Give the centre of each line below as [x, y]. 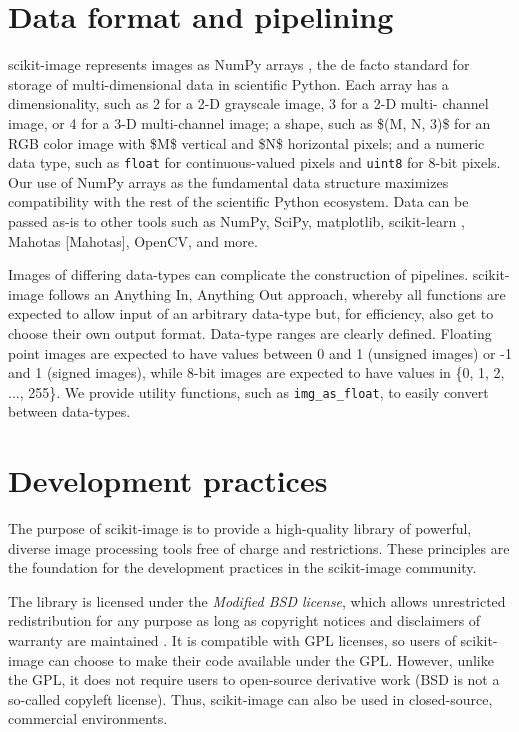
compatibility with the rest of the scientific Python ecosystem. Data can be [238, 201]
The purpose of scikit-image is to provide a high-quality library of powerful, [240, 528]
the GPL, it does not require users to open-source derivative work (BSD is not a [254, 679]
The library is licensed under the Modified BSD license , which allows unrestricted [257, 600]
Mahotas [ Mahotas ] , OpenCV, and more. [133, 240]
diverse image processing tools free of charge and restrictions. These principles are [259, 547]
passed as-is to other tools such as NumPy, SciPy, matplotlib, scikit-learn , [236, 220]
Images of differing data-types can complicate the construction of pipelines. [238, 274]
